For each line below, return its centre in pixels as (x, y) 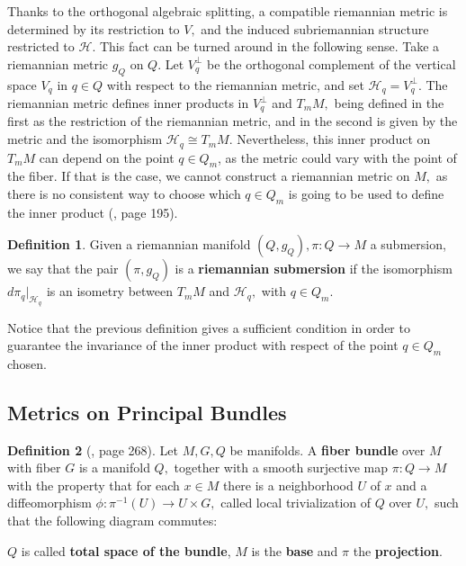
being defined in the (389, 103)
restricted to (41, 46)
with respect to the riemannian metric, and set (235, 84)
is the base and (295, 550)
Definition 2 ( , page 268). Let (93, 449)
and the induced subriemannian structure (315, 28)
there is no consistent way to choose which (124, 193)
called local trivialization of (296, 503)
